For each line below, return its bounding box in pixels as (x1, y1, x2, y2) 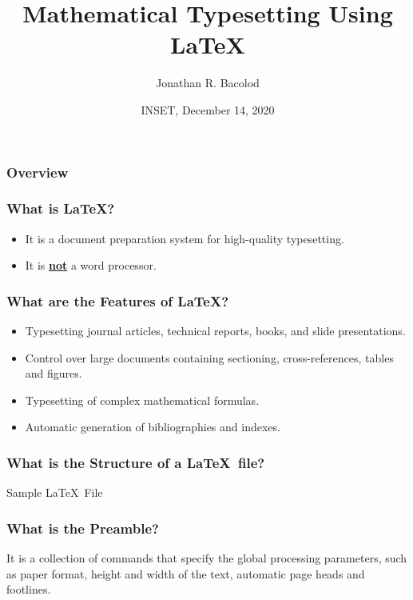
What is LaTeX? (6, 198, 115, 218)
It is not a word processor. (25, 257, 157, 274)
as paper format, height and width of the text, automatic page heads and (6, 565, 365, 582)
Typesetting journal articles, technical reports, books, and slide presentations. (25, 322, 406, 339)
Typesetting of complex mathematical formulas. (25, 391, 260, 408)
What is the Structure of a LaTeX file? (6, 452, 265, 472)
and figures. (25, 365, 82, 382)
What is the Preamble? (6, 518, 159, 538)
